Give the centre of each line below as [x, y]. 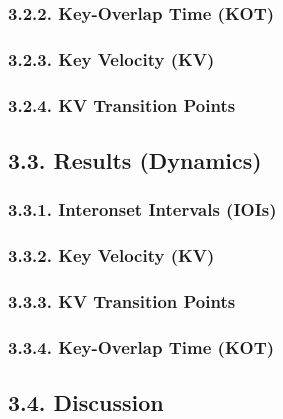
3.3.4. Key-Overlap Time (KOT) [141, 346]
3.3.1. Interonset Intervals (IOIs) [142, 209]
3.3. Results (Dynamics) [135, 159]
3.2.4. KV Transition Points [122, 104]
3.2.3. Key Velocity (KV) [111, 58]
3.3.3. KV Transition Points [122, 300]
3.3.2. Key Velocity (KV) [111, 255]
